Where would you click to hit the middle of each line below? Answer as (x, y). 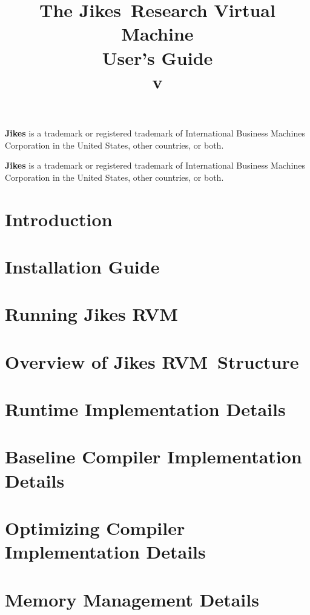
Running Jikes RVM (91, 314)
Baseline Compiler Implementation (153, 456)
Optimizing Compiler (95, 527)
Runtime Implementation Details (145, 409)
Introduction (59, 219)
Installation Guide (82, 266)
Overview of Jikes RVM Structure (152, 361)
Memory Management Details (132, 599)
